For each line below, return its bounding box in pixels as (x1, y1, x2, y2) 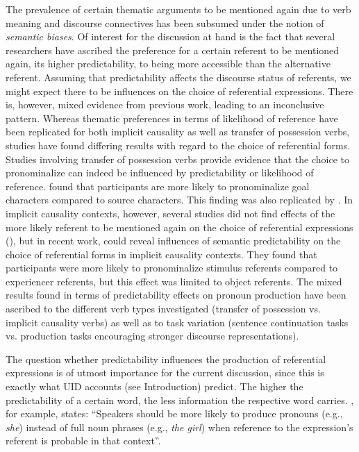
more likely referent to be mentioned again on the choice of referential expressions (6, 219, 353, 234)
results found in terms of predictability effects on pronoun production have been (6, 287, 347, 302)
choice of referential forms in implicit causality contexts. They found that (6, 246, 317, 261)
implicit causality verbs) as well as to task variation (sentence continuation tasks (6, 315, 349, 329)
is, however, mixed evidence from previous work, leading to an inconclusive (6, 97, 324, 112)
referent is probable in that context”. (6, 433, 161, 448)
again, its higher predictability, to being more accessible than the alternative (6, 56, 331, 71)
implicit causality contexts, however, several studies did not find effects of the (6, 206, 335, 220)
